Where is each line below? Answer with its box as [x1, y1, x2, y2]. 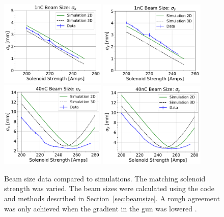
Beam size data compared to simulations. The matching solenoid [4, 173, 206, 183]
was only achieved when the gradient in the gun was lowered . [4, 203, 197, 213]
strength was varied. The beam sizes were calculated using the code [4, 183, 215, 194]
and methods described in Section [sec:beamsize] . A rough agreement [4, 193, 220, 204]
